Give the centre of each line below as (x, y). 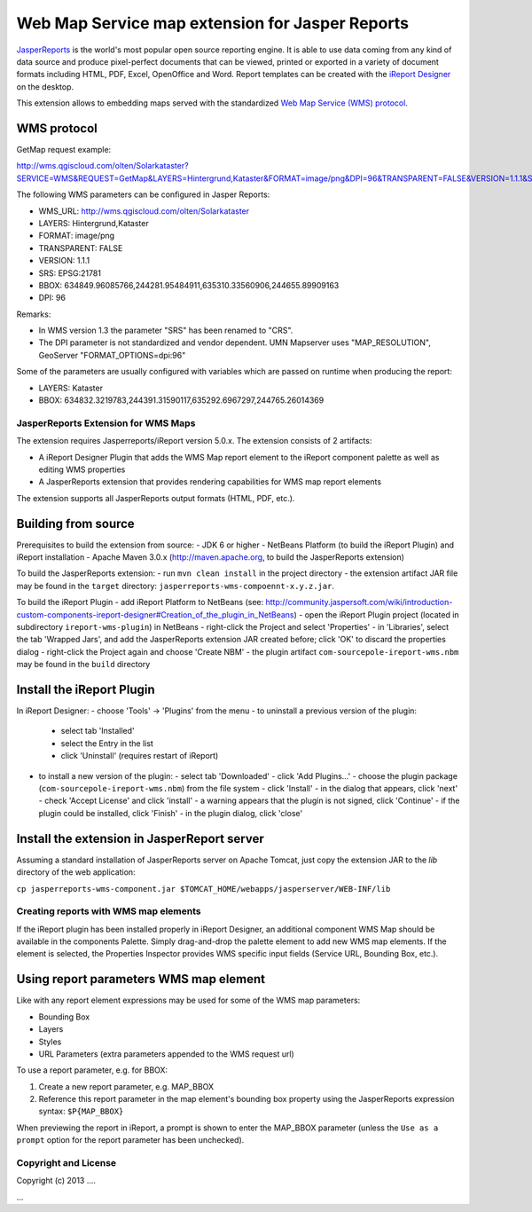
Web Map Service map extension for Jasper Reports (213, 23)
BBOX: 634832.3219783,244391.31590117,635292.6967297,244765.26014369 (181, 400)
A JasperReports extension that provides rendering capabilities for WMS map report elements (210, 482)
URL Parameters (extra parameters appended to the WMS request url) (166, 1054)
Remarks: (34, 314)
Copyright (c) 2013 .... (56, 1181)
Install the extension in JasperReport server (141, 838)
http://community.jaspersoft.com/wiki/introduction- (359, 602)
